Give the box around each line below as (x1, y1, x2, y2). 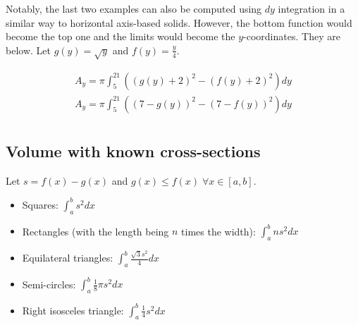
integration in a (278, 1, 345, 16)
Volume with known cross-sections (6, 140, 261, 162)
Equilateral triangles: (22, 250, 113, 265)
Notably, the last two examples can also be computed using (6, 1, 262, 16)
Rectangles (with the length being (22, 223, 169, 238)
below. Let (6, 42, 51, 57)
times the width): (181, 223, 256, 238)
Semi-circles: (22, 276, 76, 291)
